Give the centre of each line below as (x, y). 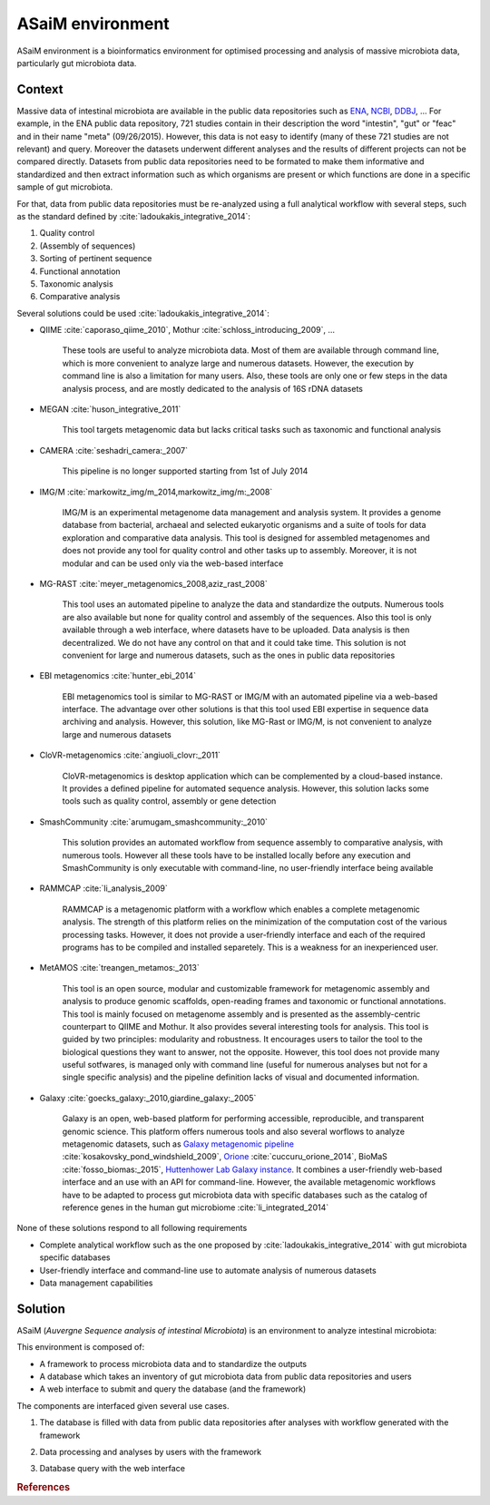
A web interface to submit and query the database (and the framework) (173, 1389)
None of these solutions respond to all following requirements (132, 1228)
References (44, 1488)
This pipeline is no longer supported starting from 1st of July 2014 (185, 471)
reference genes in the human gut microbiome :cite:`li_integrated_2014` (196, 1207)
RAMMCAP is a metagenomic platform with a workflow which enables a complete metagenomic (241, 909)
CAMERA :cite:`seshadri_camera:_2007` (114, 450)
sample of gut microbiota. (65, 187)
